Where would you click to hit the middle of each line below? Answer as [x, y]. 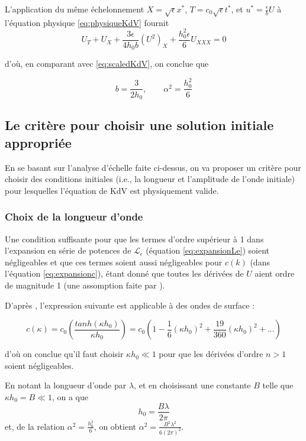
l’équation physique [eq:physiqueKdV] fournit [87, 22]
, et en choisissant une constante [192, 385]
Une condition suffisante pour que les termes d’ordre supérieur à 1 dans [134, 239]
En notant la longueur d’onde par [66, 385]
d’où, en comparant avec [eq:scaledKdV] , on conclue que [107, 64]
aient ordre [275, 273]
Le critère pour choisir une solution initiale [139, 125]
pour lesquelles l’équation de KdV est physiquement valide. [112, 190]
